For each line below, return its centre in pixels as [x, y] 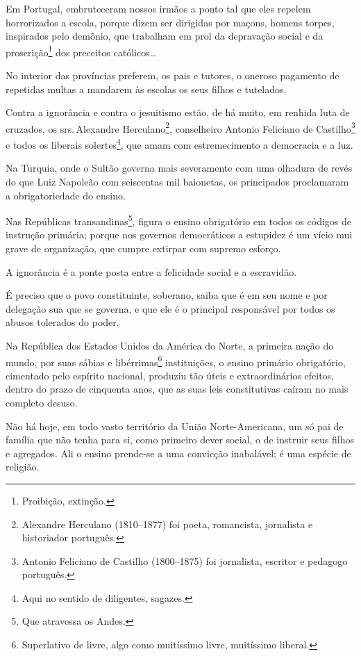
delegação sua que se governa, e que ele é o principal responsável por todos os [170, 308]
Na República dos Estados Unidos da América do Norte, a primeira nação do [170, 345]
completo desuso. [42, 402]
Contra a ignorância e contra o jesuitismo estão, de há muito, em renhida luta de [178, 112]
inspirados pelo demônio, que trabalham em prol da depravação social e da [165, 36]
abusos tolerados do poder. [62, 322]
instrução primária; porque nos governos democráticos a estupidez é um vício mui [179, 235]
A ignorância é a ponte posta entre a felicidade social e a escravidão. [151, 271]
